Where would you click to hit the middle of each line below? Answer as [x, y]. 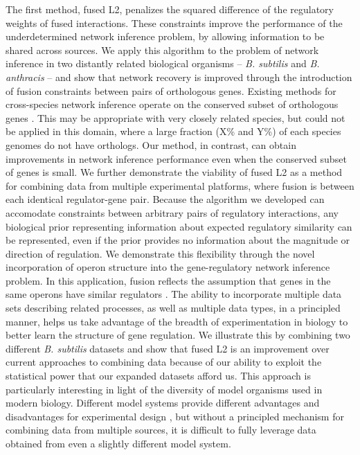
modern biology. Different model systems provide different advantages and [163, 403]
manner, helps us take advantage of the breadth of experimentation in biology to [177, 321]
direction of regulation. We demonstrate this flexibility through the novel [160, 253]
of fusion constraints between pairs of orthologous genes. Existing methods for [171, 90]
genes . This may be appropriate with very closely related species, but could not [175, 117]
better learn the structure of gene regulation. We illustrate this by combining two [178, 335]
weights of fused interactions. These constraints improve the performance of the [174, 23]
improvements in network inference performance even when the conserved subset [176, 158]
